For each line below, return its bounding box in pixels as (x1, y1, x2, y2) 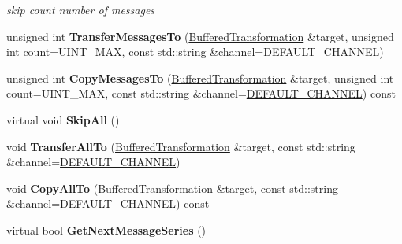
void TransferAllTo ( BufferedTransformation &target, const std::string (6, 138, 355, 154)
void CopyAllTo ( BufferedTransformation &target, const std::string (6, 179, 338, 196)
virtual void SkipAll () (6, 111, 120, 128)
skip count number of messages (6, 2, 155, 17)
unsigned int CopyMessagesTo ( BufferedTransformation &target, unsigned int (6, 69, 394, 86)
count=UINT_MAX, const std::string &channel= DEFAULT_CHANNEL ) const (6, 85, 396, 102)
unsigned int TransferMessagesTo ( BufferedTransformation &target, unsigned (6, 28, 394, 44)
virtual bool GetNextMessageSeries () (6, 221, 207, 238)
